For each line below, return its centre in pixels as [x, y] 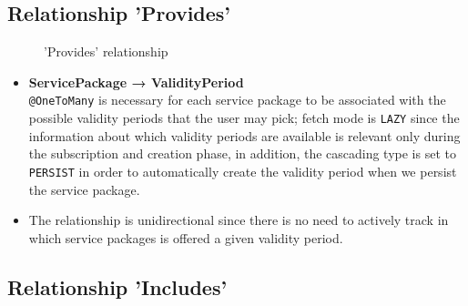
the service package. [84, 189]
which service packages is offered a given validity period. [186, 237]
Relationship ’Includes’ [117, 286]
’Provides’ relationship [106, 51]
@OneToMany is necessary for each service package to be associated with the [237, 100]
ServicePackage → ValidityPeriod [136, 82]
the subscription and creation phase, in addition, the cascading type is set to [242, 153]
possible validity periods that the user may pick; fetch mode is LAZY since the [244, 118]
